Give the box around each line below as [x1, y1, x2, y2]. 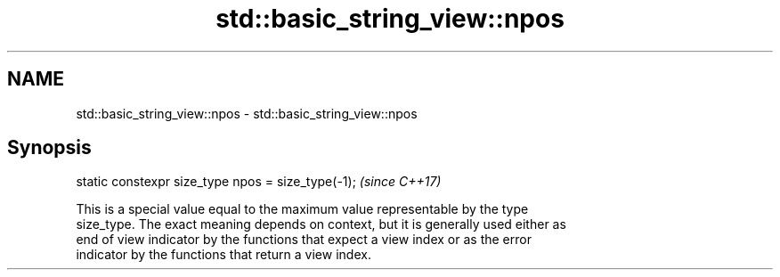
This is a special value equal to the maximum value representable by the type [76, 201, 529, 217]
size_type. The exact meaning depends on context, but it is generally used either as [76, 216, 566, 232]
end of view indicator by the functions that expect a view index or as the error [76, 232, 532, 248]
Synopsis [7, 136, 92, 159]
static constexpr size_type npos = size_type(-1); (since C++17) [76, 174, 442, 190]
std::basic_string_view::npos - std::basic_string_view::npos [76, 105, 418, 121]
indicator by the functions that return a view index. [76, 247, 371, 263]
